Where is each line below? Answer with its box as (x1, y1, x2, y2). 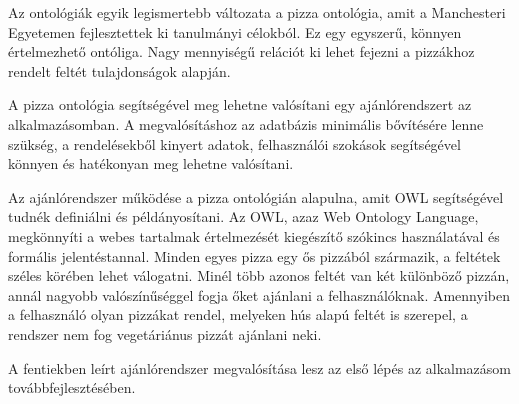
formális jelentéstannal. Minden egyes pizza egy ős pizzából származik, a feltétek (8, 245, 501, 266)
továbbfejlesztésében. (8, 377, 136, 398)
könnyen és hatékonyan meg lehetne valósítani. (8, 153, 294, 174)
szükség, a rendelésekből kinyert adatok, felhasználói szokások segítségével (8, 133, 461, 154)
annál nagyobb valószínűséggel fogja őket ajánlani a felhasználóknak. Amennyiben (8, 284, 510, 305)
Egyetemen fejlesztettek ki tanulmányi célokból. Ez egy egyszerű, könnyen (8, 21, 462, 42)
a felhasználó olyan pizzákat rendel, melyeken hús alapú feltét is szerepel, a (8, 304, 468, 325)
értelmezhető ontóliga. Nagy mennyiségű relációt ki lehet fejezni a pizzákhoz (8, 41, 475, 62)
